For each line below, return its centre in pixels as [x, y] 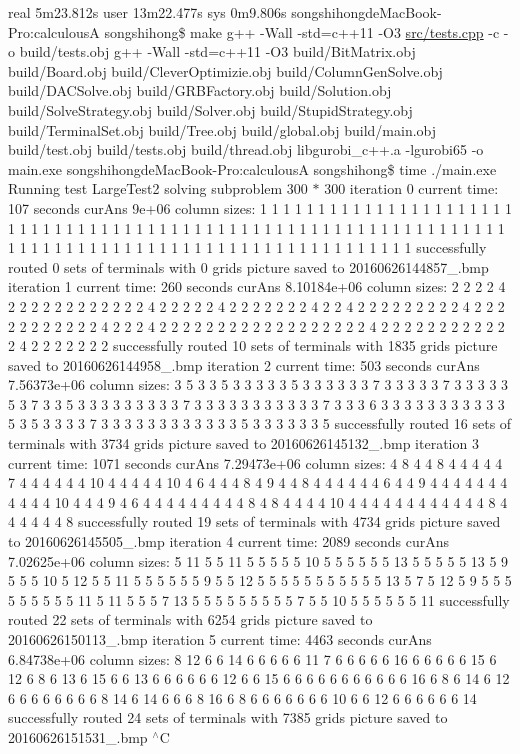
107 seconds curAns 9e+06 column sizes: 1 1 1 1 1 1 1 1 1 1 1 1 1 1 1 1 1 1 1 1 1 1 [260, 207]
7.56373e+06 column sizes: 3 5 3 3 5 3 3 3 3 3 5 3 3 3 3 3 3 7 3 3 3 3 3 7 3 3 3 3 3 [258, 384]
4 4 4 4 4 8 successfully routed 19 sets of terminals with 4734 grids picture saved [254, 521]
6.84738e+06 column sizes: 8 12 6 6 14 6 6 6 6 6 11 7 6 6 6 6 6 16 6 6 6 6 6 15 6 [252, 658]
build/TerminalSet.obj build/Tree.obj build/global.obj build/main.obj [222, 129]
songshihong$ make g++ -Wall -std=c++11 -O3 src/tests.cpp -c [302, 31]
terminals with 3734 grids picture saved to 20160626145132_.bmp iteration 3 [243, 443]
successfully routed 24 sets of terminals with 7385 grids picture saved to [228, 717]
